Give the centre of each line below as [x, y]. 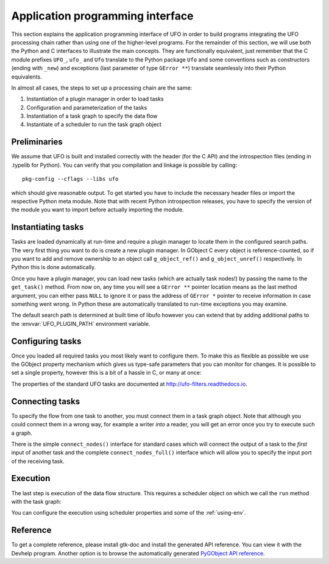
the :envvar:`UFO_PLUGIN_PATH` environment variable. [81, 323]
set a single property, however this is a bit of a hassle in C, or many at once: [106, 373]
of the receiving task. [38, 461]
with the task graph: [36, 501]
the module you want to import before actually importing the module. [97, 210]
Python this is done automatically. [54, 267]
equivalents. [27, 77]
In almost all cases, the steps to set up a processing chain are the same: [102, 88]
